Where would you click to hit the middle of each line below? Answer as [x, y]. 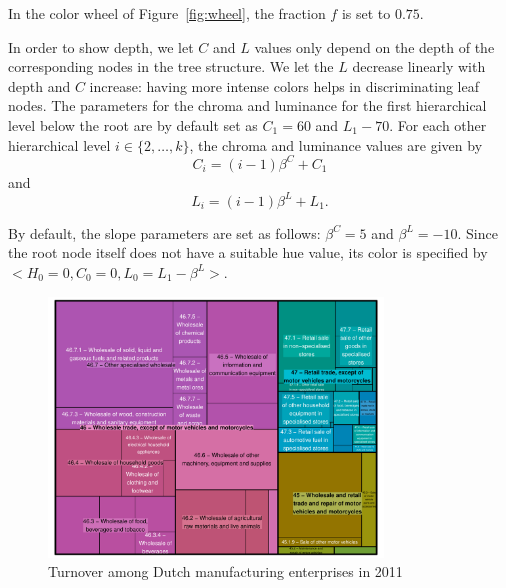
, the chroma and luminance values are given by [336, 144]
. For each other [438, 124]
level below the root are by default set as [133, 124]
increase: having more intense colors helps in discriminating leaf [284, 85]
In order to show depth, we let [101, 46]
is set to [366, 13]
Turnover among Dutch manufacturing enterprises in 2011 [225, 571]
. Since [477, 232]
